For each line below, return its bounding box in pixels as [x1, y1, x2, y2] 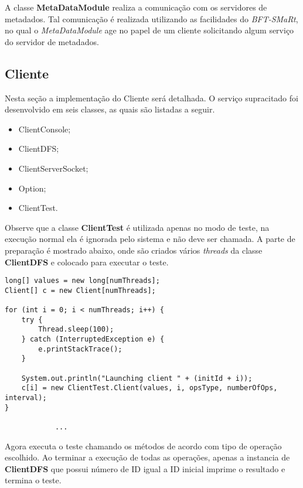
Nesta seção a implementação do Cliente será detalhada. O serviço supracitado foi [5, 91, 298, 104]
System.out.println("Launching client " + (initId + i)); [21, 374, 253, 383]
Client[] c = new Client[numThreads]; [5, 286, 156, 295]
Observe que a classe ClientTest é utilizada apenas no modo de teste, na [5, 221, 270, 233]
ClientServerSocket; [18, 162, 88, 174]
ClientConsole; [18, 122, 71, 135]
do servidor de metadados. [5, 35, 99, 47]
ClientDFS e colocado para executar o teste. [5, 255, 169, 268]
